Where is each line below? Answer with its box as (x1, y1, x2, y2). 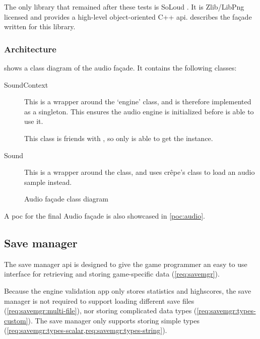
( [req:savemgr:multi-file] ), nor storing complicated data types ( (4, 305, 197, 316)
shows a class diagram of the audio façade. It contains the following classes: (4, 62, 237, 73)
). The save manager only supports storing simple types (28, 315, 200, 325)
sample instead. (24, 176, 72, 187)
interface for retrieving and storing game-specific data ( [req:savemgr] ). (4, 268, 220, 279)
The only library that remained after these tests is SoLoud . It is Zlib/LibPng (4, 2, 244, 12)
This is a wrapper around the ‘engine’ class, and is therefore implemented (24, 96, 251, 107)
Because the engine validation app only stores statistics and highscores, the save (4, 285, 251, 296)
